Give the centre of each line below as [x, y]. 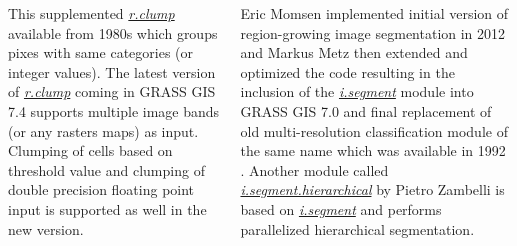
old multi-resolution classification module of [374, 130]
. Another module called [314, 169]
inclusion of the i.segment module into [357, 91]
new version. [46, 228]
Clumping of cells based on [90, 150]
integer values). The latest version [112, 71]
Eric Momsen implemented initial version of [374, 13]
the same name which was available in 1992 [373, 150]
